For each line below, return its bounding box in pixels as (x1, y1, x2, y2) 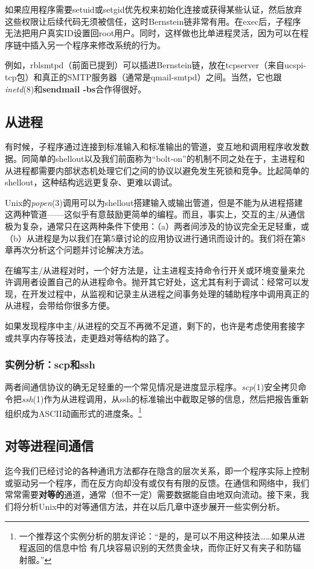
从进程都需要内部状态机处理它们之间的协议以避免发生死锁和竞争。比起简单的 (5, 164, 309, 176)
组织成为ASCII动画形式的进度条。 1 (5, 405, 142, 419)
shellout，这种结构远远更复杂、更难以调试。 (5, 176, 178, 188)
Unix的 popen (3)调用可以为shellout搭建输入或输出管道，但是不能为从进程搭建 (5, 196, 303, 208)
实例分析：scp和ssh (5, 357, 95, 372)
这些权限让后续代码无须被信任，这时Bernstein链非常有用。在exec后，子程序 (5, 14, 301, 27)
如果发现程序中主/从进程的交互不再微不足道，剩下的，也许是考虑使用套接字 (5, 320, 305, 332)
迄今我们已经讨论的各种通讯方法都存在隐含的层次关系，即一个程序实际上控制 (5, 465, 309, 477)
